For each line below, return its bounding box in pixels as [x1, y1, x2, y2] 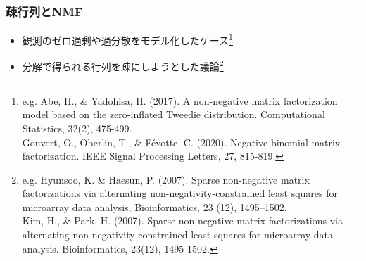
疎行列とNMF [6, 2, 83, 20]
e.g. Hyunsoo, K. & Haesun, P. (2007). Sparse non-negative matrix [22, 172, 310, 186]
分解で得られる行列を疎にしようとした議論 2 [22, 57, 224, 74]
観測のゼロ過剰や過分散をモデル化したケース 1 [22, 31, 233, 47]
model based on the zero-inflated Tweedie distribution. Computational [22, 107, 325, 122]
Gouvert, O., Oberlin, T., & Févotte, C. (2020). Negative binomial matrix [22, 134, 341, 149]
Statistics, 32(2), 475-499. [22, 120, 132, 135]
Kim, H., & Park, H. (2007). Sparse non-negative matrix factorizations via [22, 213, 343, 228]
